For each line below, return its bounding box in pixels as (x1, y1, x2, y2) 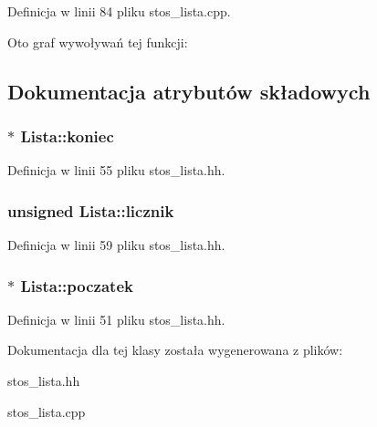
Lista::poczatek (20, 274, 133, 297)
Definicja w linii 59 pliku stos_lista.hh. (7, 235, 225, 254)
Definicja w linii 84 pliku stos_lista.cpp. (7, 2, 231, 20)
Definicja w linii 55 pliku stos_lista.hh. (7, 161, 225, 180)
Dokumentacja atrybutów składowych (7, 77, 371, 105)
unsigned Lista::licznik (7, 199, 174, 222)
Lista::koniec (20, 124, 114, 147)
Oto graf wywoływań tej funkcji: (7, 32, 188, 51)
